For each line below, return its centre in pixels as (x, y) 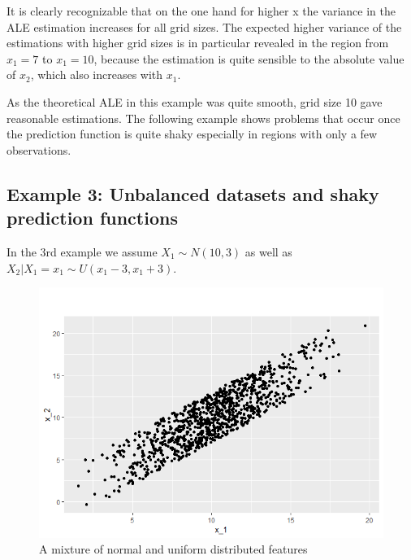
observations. (39, 149)
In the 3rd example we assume (82, 251)
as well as (268, 251)
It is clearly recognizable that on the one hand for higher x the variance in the (201, 11)
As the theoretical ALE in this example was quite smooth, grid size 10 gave (195, 101)
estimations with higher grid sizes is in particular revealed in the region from (198, 43)
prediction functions (92, 218)
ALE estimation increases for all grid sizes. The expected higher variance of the (204, 26)
